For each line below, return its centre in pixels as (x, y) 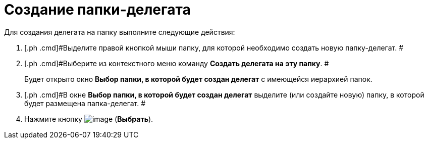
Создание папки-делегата (97, 10)
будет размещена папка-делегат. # (85, 103)
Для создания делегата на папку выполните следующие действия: (120, 32)
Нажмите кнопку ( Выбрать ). (89, 119)
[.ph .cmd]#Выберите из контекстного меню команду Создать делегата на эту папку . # (177, 63)
